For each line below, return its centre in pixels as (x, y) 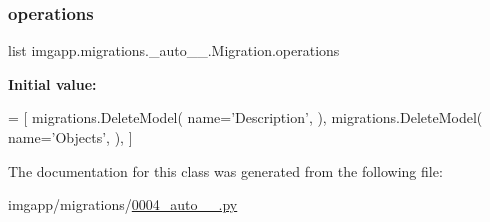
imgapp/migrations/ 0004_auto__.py (123, 204)
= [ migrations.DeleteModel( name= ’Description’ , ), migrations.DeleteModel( (245, 117)
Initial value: (52, 83)
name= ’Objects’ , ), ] (70, 137)
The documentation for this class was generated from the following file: (225, 170)
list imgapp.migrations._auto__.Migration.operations (174, 50)
